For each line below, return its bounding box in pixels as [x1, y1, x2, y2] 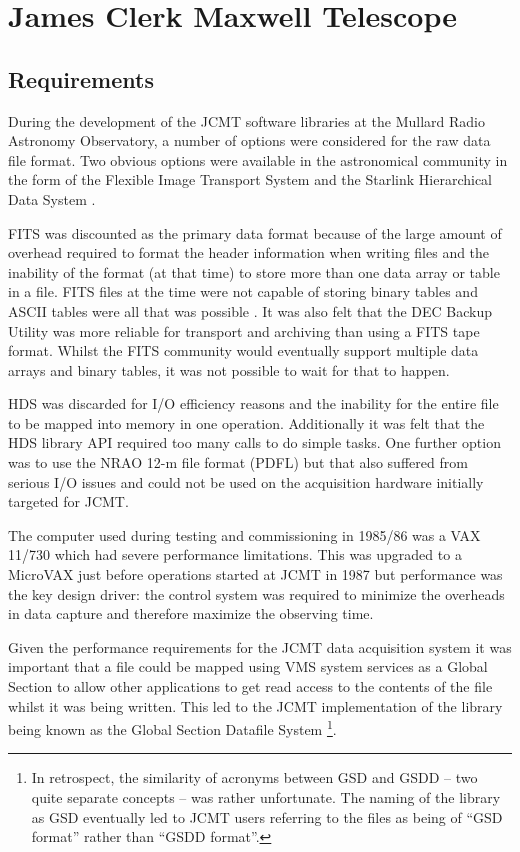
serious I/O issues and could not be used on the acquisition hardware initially [8, 471, 484, 492]
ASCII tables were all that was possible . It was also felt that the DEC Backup [8, 300, 493, 321]
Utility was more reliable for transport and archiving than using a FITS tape [8, 320, 480, 341]
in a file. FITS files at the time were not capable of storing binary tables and [8, 281, 478, 302]
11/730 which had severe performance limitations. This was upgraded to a [8, 544, 462, 565]
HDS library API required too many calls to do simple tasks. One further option [8, 432, 501, 453]
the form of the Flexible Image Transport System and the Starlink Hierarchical [8, 169, 492, 190]
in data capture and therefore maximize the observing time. [8, 603, 374, 624]
